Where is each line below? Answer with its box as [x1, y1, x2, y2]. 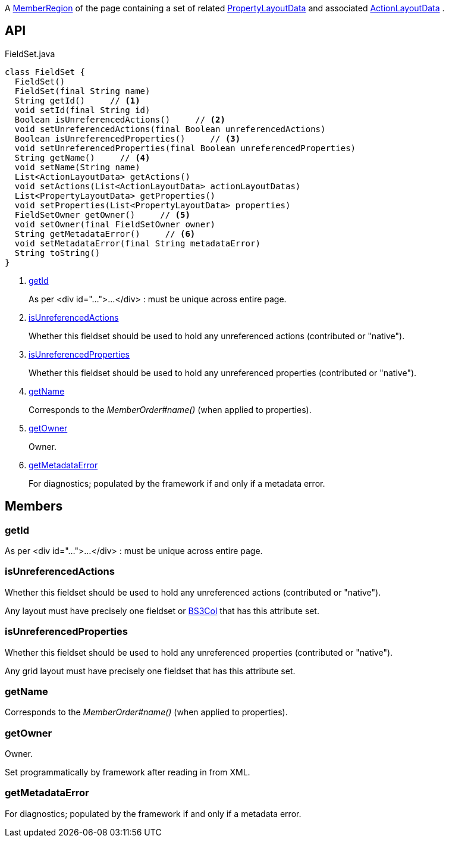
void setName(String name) [14, 162, 140, 172]
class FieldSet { [5, 67, 85, 77]
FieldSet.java [5, 48, 55, 59]
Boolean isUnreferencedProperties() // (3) [14, 133, 241, 143]
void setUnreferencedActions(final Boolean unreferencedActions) [14, 124, 326, 134]
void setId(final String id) [14, 105, 150, 115]
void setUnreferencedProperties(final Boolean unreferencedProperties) [14, 143, 356, 153]
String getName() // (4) [14, 152, 150, 162]
